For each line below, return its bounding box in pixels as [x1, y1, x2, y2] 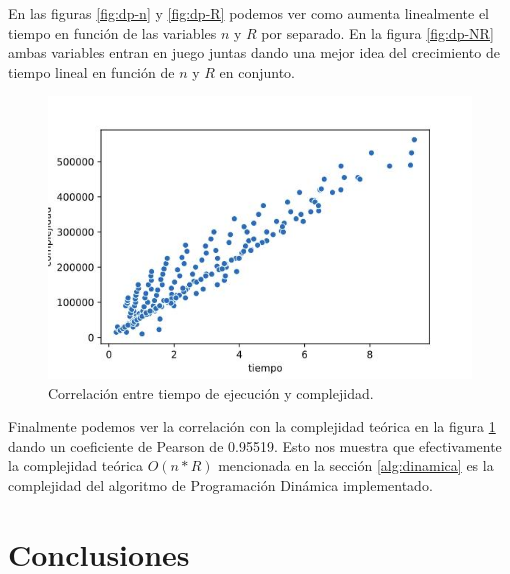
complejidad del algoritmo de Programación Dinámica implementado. [8, 475, 433, 495]
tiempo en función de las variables [8, 22, 217, 43]
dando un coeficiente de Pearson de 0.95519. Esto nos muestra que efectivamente [8, 435, 502, 456]
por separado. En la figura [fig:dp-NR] [261, 22, 494, 43]
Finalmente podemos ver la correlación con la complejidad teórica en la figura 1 [8, 416, 496, 437]
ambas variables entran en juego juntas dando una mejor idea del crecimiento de [8, 42, 500, 63]
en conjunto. [219, 61, 296, 82]
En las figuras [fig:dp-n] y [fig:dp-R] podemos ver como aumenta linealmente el [8, 3, 490, 23]
